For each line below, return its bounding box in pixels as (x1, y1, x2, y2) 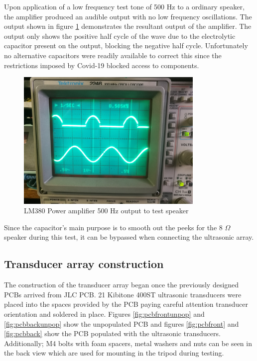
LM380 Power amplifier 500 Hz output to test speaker (24, 205, 189, 216)
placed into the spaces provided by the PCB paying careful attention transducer (4, 299, 249, 309)
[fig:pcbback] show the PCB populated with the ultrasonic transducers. (4, 328, 221, 339)
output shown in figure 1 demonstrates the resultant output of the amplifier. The (4, 21, 252, 31)
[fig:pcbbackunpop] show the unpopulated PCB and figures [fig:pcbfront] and (4, 318, 239, 329)
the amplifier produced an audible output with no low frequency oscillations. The (4, 11, 252, 21)
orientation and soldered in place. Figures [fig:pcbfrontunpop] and (4, 308, 205, 319)
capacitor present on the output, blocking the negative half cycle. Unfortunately (4, 40, 248, 51)
